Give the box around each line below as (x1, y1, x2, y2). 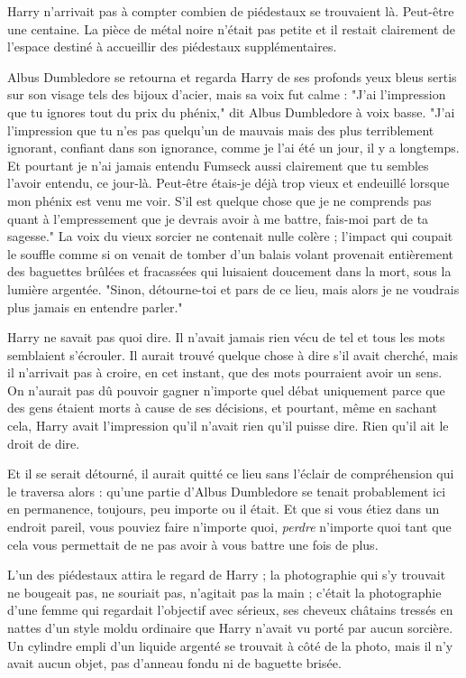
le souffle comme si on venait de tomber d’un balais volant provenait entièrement (7, 244, 453, 263)
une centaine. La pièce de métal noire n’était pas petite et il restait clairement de (7, 19, 456, 38)
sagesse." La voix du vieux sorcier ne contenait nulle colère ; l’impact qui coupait (7, 227, 453, 246)
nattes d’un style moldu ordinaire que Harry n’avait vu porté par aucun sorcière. (7, 618, 453, 636)
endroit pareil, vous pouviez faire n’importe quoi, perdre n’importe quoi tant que (7, 517, 452, 536)
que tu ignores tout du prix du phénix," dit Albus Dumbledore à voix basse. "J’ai (7, 102, 455, 121)
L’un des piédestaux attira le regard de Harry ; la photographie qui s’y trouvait (7, 565, 446, 584)
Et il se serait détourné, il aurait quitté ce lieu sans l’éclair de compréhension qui (7, 464, 454, 483)
